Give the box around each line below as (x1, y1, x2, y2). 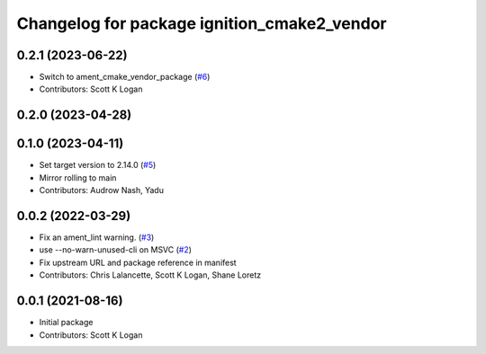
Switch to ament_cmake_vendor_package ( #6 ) (39, 72, 211, 83)
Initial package (39, 317, 94, 328)
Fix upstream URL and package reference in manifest (39, 257, 238, 268)
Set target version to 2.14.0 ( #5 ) (39, 160, 157, 171)
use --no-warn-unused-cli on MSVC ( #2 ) (39, 244, 193, 255)
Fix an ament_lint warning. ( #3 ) (39, 232, 155, 243)
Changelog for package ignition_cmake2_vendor (16, 13, 387, 33)
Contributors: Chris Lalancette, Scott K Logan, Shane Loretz (39, 270, 261, 280)
